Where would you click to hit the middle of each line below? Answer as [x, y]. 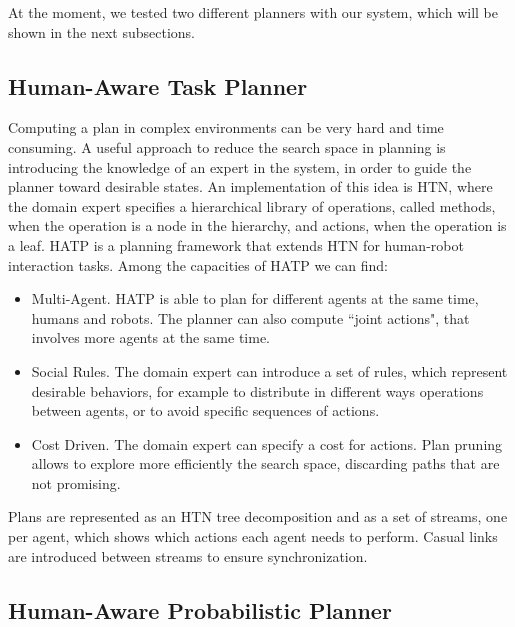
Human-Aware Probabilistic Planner [200, 609]
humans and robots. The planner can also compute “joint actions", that [250, 317]
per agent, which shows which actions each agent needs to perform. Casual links [253, 536]
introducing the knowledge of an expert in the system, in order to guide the [240, 166]
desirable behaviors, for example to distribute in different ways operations [257, 390]
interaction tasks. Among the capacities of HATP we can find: [198, 264]
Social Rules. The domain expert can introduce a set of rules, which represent [269, 370]
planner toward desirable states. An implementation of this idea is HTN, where [250, 186]
